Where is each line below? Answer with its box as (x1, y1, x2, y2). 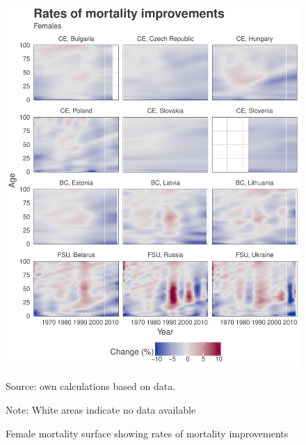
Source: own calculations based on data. (6, 379, 176, 393)
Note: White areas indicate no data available (6, 402, 196, 416)
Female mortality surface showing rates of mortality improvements (6, 426, 289, 440)
